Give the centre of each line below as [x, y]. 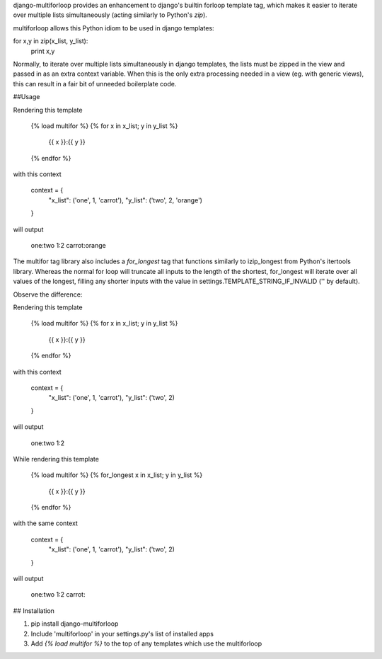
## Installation [34, 611]
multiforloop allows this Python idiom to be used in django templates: [114, 28]
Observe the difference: [48, 294]
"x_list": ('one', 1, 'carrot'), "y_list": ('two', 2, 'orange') [126, 200]
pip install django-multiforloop [75, 624]
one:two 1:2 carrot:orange [68, 246]
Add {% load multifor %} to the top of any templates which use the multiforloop [146, 643]
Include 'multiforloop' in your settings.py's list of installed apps [122, 634]
